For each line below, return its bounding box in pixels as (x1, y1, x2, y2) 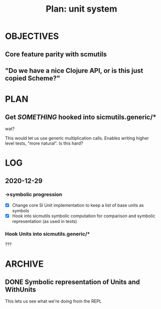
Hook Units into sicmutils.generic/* (5, 230, 90, 237)
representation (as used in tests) (12, 218, 77, 224)
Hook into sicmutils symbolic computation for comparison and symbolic (12, 213, 156, 219)
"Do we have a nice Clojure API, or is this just (5, 67, 144, 75)
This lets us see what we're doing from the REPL (5, 298, 102, 304)
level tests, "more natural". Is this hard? (5, 140, 83, 146)
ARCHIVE (5, 258, 44, 270)
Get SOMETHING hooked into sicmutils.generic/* (5, 113, 157, 121)
